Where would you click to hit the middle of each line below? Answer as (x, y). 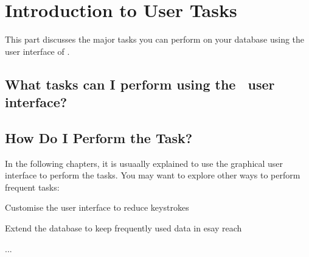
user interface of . (37, 51)
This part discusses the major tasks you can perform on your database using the (155, 39)
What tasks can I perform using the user (140, 84)
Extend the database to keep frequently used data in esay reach (123, 228)
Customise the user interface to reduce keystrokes (97, 207)
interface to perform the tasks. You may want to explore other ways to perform (153, 175)
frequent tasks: (32, 187)
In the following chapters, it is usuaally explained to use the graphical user (144, 163)
